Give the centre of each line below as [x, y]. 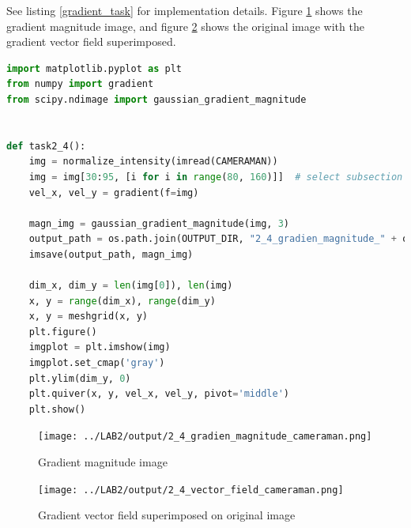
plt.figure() [63, 332]
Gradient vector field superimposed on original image [167, 515]
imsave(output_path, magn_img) [111, 254]
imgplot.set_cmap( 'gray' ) [97, 363]
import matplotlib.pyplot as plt [94, 68]
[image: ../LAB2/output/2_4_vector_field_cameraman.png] [191, 490]
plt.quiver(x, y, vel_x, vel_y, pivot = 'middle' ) [159, 394]
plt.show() [57, 409]
